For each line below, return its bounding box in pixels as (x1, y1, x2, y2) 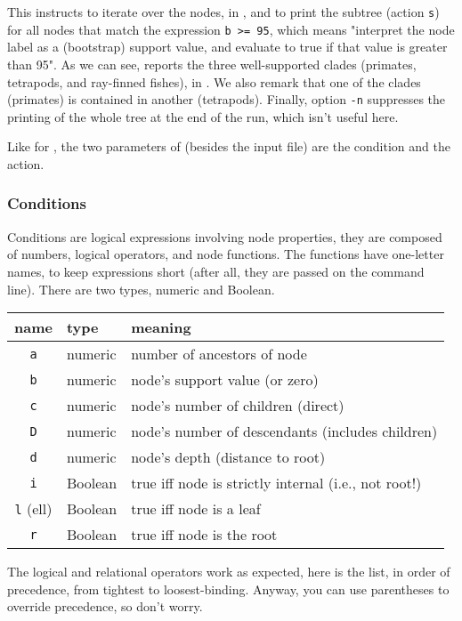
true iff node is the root (131, 524, 278, 545)
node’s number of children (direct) (131, 395, 344, 416)
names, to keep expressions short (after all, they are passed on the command (7, 262, 425, 280)
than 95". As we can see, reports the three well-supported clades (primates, (7, 54, 417, 73)
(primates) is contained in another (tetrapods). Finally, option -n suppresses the (7, 90, 446, 109)
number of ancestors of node (131, 343, 307, 365)
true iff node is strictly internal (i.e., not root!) (131, 472, 422, 494)
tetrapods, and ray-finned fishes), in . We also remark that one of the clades (7, 72, 421, 91)
